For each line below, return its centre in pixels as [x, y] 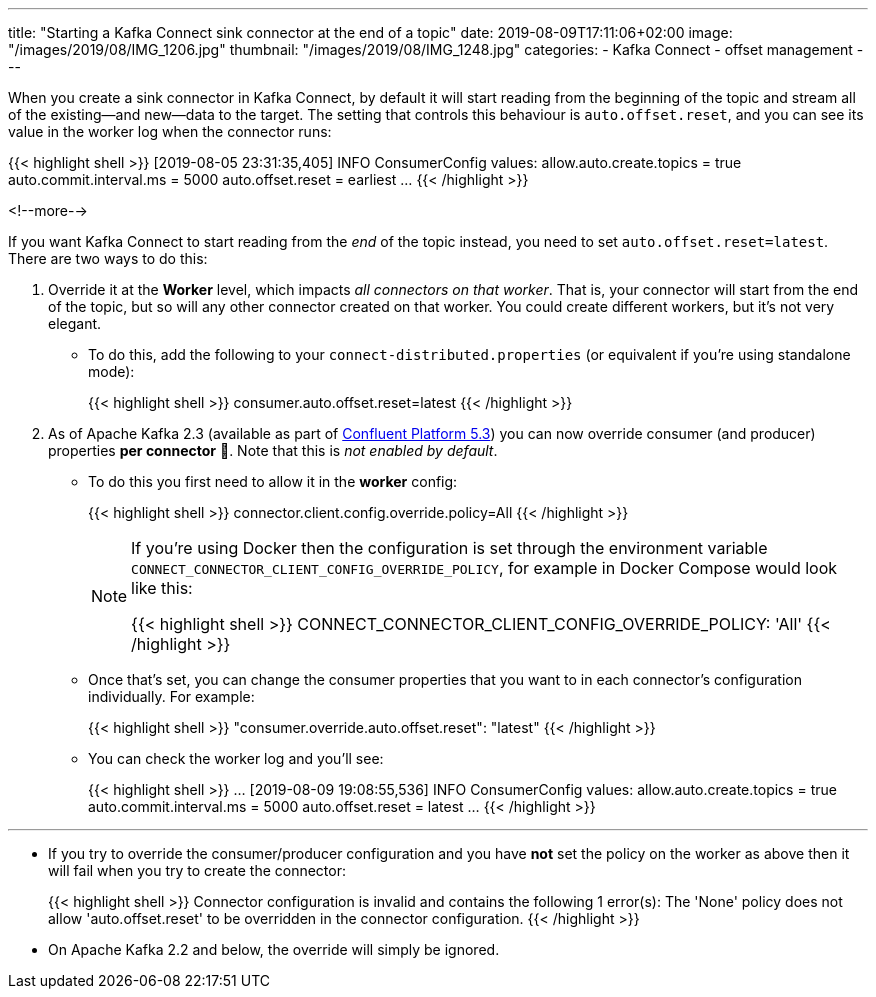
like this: [162, 588]
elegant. [75, 323]
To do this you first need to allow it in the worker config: [273, 481]
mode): [111, 371]
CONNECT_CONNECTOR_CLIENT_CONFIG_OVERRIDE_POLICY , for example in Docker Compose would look [484, 568]
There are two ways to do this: [108, 258]
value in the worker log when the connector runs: [170, 131]
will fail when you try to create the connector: [197, 870]
